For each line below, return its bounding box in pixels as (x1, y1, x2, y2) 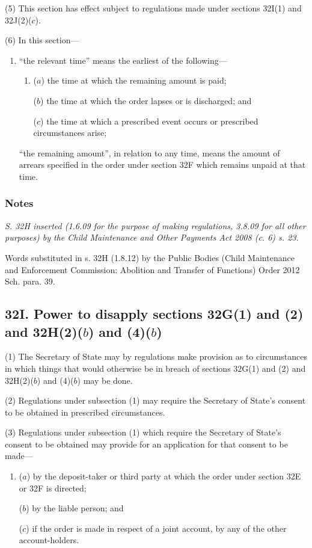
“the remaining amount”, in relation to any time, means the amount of (19, 146, 280, 159)
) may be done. (77, 374, 133, 386)
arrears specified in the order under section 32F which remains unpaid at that (19, 158, 306, 171)
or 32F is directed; (19, 481, 87, 494)
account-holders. (19, 534, 79, 546)
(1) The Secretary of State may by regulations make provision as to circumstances (5, 350, 307, 363)
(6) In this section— (5, 34, 79, 46)
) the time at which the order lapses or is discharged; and (40, 94, 252, 106)
